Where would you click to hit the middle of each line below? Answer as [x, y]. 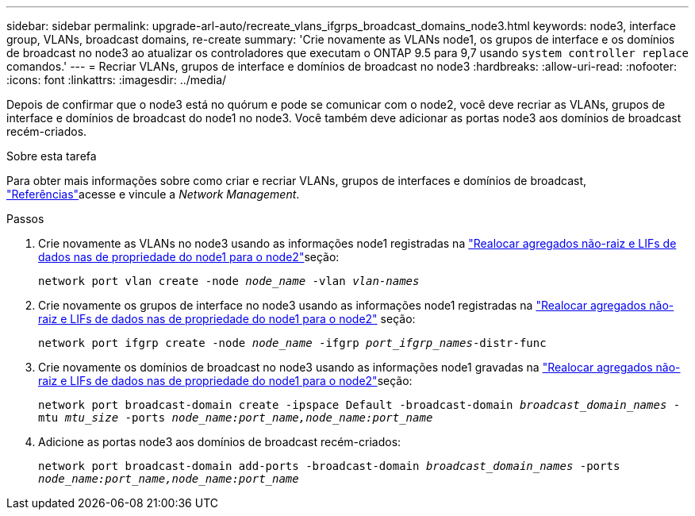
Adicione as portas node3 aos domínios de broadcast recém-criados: [220, 442]
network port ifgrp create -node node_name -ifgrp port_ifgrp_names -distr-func [292, 343]
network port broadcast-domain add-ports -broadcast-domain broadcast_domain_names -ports [329, 466]
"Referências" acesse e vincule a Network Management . [153, 194]
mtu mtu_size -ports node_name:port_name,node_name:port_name [236, 418]
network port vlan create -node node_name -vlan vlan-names [229, 281]
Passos [25, 219]
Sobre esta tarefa [52, 156]
